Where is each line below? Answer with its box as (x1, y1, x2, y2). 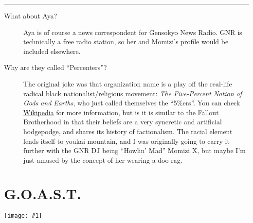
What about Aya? (4, 11, 57, 20)
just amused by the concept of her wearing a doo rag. (23, 154, 182, 165)
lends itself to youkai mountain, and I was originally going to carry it (23, 136, 230, 146)
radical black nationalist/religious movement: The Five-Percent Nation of (23, 88, 242, 98)
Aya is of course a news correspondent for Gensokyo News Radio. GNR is (23, 27, 242, 37)
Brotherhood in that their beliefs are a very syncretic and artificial (23, 117, 222, 127)
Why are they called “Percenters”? (4, 62, 107, 72)
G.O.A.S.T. (4, 183, 81, 203)
